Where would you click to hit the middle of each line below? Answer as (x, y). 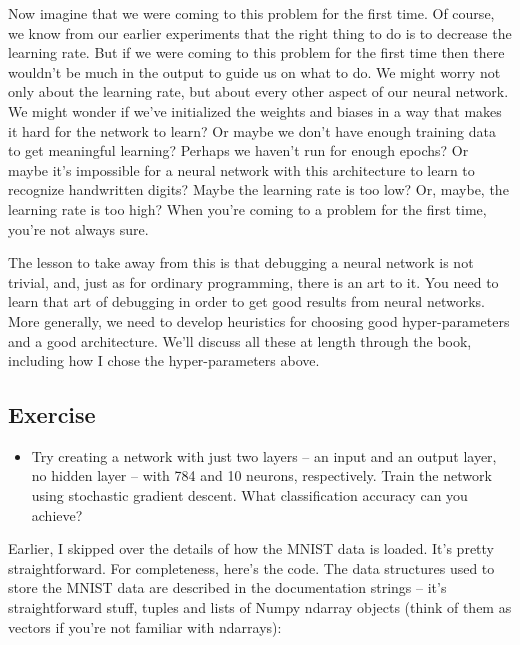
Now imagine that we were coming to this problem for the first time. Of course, (251, 13)
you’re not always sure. (78, 228)
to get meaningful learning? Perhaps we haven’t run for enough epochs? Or (238, 150)
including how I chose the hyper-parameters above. (164, 360)
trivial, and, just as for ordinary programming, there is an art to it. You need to (253, 281)
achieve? (57, 514)
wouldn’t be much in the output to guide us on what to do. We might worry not (254, 71)
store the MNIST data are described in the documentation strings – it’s (227, 587)
